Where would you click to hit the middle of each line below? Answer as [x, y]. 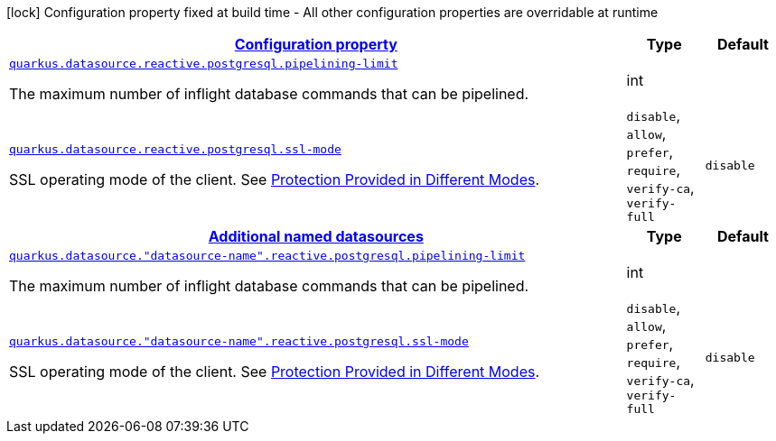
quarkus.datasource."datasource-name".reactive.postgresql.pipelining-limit [267, 256]
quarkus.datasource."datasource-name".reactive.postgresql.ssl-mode [239, 341]
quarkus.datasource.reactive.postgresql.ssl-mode [175, 149]
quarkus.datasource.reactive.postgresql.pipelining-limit [204, 64]
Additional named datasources [316, 236]
